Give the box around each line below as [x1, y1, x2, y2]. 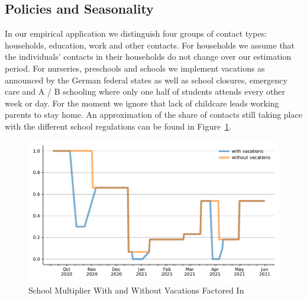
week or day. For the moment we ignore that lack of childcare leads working [5, 96, 279, 109]
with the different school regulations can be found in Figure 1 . [5, 120, 231, 132]
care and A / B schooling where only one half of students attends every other [5, 85, 285, 98]
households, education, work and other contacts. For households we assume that [5, 38, 295, 51]
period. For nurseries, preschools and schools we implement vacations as [5, 62, 265, 74]
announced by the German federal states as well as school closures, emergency [5, 73, 287, 86]
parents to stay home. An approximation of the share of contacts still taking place [5, 108, 302, 121]
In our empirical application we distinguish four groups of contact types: [5, 27, 267, 40]
